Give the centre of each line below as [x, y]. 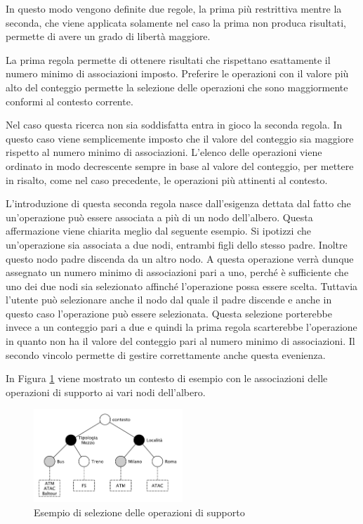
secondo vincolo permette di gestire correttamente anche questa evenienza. [166, 354]
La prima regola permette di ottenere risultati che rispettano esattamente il [168, 59]
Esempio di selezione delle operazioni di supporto [139, 512]
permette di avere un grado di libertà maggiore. [108, 36]
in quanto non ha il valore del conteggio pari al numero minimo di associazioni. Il [180, 341]
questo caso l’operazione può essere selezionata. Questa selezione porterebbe [169, 313]
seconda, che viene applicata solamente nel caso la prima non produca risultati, [176, 22]
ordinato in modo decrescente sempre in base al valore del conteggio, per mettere [180, 165]
